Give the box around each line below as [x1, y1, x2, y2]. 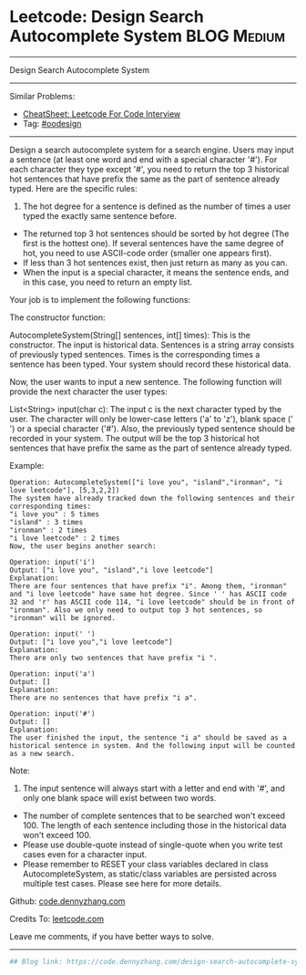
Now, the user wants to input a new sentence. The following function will [9, 376, 282, 387]
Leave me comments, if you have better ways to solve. [9, 930, 214, 941]
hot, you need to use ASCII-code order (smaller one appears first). [22, 247, 272, 258]
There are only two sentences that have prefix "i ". [9, 653, 219, 662]
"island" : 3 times [9, 517, 84, 526]
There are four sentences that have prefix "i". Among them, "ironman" [9, 581, 287, 590]
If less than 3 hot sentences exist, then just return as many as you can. [22, 257, 289, 268]
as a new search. [9, 749, 76, 758]
